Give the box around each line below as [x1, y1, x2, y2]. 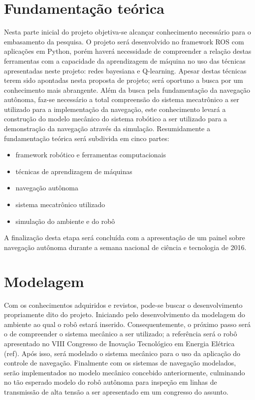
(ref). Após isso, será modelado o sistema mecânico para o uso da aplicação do [4, 348, 241, 358]
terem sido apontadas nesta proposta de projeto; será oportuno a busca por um [4, 75, 243, 85]
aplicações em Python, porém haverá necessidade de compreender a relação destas [4, 46, 252, 56]
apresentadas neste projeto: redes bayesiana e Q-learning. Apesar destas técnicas [4, 65, 247, 75]
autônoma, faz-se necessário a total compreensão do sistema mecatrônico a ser [4, 94, 239, 105]
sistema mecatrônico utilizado [15, 199, 105, 210]
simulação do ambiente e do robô [15, 216, 115, 226]
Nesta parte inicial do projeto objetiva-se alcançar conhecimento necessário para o [4, 27, 251, 37]
